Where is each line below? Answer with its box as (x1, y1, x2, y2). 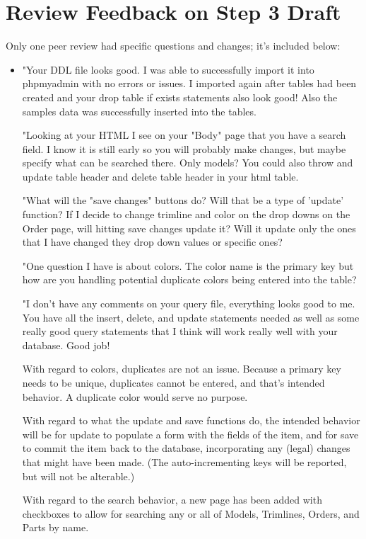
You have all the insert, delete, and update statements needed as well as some (22, 310, 360, 324)
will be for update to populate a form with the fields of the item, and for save (22, 426, 359, 441)
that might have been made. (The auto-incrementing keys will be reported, (22, 454, 347, 469)
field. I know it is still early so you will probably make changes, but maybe (22, 141, 346, 156)
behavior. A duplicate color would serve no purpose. (22, 389, 248, 404)
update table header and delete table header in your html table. (22, 169, 299, 183)
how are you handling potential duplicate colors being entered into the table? (22, 272, 357, 287)
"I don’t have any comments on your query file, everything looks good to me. (22, 296, 355, 311)
